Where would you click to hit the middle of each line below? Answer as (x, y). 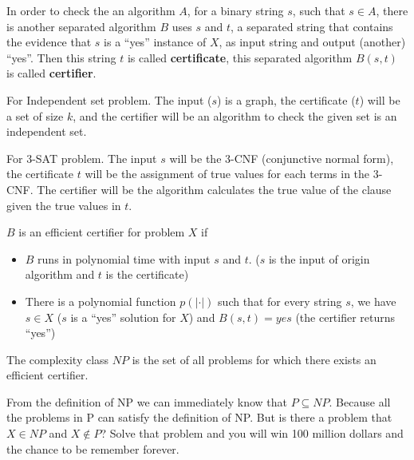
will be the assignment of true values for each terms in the (227, 174)
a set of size (35, 115)
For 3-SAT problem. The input (82, 158)
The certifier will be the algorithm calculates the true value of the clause (214, 189)
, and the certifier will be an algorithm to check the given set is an (235, 115)
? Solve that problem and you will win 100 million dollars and (252, 433)
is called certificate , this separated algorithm (240, 57)
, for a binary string (235, 10)
